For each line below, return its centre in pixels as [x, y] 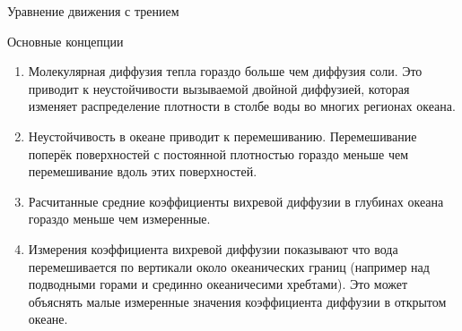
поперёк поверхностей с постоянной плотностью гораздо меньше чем [218, 153]
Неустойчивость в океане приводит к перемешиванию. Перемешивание [222, 136]
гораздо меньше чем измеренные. [119, 219]
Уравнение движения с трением [93, 11]
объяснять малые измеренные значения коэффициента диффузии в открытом [237, 301]
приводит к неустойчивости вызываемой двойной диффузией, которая [219, 88]
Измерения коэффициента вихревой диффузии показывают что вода [213, 248]
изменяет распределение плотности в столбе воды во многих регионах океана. [242, 106]
